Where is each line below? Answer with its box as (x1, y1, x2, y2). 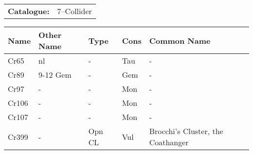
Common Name (149, 34, 211, 46)
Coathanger (149, 137, 189, 148)
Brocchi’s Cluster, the (149, 125, 223, 137)
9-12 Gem (38, 69, 72, 80)
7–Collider (57, 5, 92, 17)
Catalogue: (8, 5, 50, 17)
